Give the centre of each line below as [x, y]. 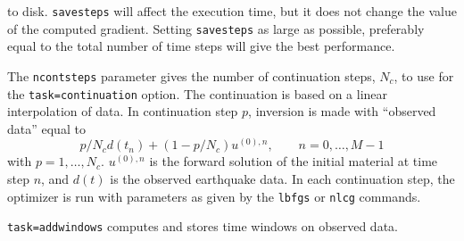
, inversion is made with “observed [342, 111]
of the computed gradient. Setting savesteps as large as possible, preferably [216, 28]
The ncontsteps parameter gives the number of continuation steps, [191, 75]
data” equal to [46, 128]
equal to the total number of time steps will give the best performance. [201, 46]
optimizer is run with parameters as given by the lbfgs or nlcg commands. [214, 196]
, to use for [424, 75]
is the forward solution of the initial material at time [294, 161]
